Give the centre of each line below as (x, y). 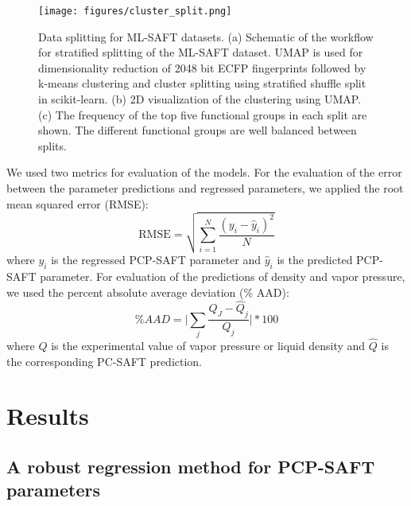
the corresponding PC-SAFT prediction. (105, 361)
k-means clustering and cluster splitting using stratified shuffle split (202, 83)
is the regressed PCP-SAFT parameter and (156, 260)
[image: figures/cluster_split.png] (135, 11)
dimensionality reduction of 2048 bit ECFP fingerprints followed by (202, 67)
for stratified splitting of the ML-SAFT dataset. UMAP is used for (201, 52)
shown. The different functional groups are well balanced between (198, 130)
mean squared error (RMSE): (78, 203)
